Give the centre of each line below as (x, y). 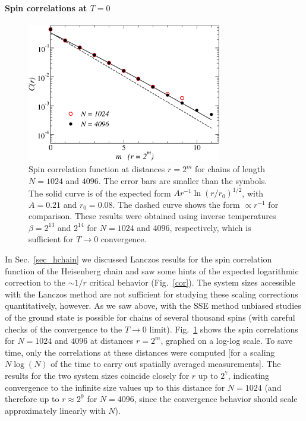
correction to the (35, 282)
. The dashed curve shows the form (176, 204)
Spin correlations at (46, 7)
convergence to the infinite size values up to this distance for (115, 387)
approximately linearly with (55, 410)
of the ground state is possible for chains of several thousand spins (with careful (150, 317)
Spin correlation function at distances (97, 169)
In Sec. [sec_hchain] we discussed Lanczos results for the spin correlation (138, 259)
